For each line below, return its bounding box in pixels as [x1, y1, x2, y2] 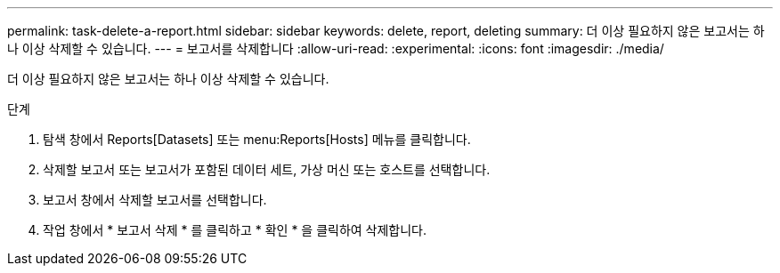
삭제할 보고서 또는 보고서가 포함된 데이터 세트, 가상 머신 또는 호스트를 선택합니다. [43, 162, 491, 177]
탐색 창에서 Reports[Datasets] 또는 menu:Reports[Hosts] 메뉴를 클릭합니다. [43, 132, 471, 147]
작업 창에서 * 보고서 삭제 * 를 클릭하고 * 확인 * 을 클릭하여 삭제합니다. [43, 222, 427, 237]
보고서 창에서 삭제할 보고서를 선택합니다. [43, 192, 267, 207]
